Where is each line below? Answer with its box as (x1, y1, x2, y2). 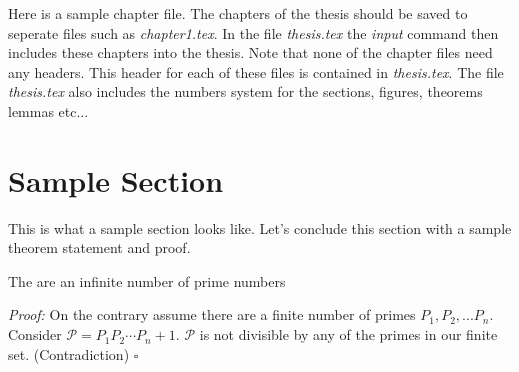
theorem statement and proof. (8, 237, 191, 258)
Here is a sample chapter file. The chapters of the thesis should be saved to (8, 3, 468, 23)
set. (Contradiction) (8, 343, 130, 364)
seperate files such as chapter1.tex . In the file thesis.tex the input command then (8, 22, 499, 43)
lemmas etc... (8, 100, 89, 121)
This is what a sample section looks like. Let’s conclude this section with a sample (8, 217, 512, 238)
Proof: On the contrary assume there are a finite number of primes (8, 304, 416, 325)
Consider (8, 324, 62, 345)
